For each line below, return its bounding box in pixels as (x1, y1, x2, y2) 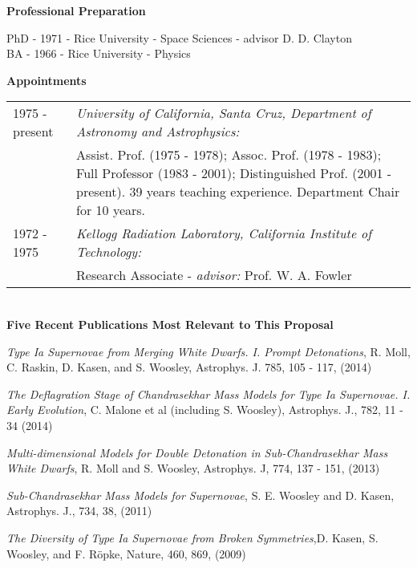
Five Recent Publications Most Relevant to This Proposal (6, 315, 334, 332)
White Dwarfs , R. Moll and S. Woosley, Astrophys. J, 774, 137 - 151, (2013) (6, 460, 380, 477)
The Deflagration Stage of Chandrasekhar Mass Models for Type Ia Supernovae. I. (6, 385, 411, 402)
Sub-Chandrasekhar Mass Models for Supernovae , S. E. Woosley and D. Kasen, (6, 486, 395, 503)
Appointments (6, 71, 87, 88)
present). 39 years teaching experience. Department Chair (76, 182, 400, 201)
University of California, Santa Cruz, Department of (76, 103, 371, 123)
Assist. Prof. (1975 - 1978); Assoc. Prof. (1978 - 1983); (76, 145, 382, 164)
